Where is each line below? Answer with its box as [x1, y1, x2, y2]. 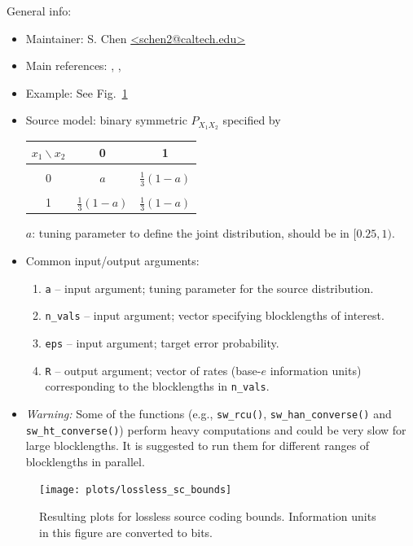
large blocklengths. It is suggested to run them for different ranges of [25, 437, 370, 454]
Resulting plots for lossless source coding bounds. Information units [39, 508, 376, 525]
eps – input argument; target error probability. [45, 334, 279, 351]
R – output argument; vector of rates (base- [45, 361, 261, 378]
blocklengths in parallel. [25, 452, 145, 470]
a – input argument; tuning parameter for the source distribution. [45, 279, 374, 296]
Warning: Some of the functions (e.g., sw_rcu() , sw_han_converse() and [25, 404, 392, 422]
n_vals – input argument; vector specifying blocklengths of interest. [45, 307, 384, 324]
